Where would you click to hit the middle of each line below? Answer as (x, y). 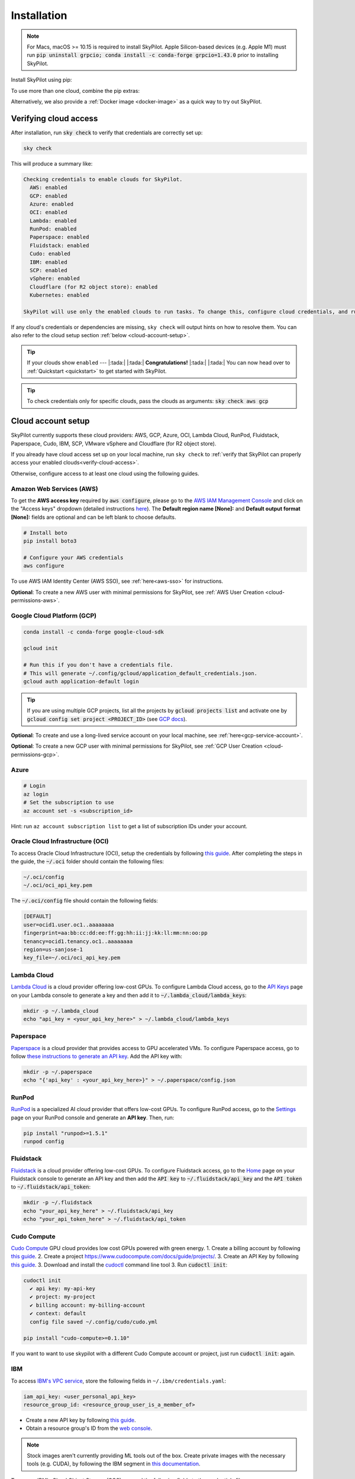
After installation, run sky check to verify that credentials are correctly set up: (107, 133)
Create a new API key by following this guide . (81, 1420)
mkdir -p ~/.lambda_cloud (61, 1011)
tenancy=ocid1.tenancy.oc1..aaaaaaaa (78, 941)
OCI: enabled (49, 212)
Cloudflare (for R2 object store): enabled (94, 287)
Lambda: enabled (53, 221)
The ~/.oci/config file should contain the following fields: (84, 901)
